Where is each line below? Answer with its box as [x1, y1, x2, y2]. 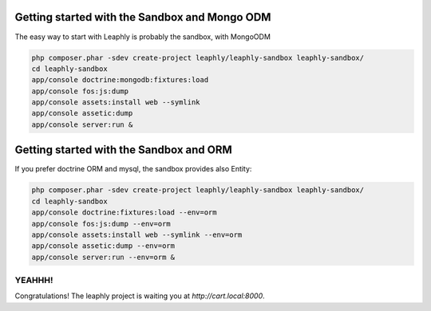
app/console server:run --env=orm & [31, 252, 176, 262]
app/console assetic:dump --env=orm [31, 242, 176, 250]
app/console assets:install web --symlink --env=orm [31, 230, 243, 239]
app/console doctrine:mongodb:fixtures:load [31, 76, 209, 85]
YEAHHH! [14, 275, 53, 286]
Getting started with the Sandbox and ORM [14, 144, 233, 157]
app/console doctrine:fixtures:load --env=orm [31, 208, 217, 217]
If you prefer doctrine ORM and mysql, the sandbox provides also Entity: [14, 164, 252, 174]
